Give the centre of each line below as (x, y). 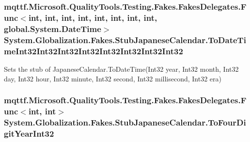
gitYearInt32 (29, 133)
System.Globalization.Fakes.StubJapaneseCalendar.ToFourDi (125, 122)
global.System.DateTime (53, 28)
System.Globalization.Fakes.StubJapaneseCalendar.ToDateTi (125, 39)
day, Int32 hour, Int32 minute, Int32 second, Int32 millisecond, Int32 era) (113, 78)
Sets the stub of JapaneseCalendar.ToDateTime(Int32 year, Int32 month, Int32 (121, 69)
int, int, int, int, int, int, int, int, (93, 17)
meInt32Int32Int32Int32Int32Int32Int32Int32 (94, 51)
